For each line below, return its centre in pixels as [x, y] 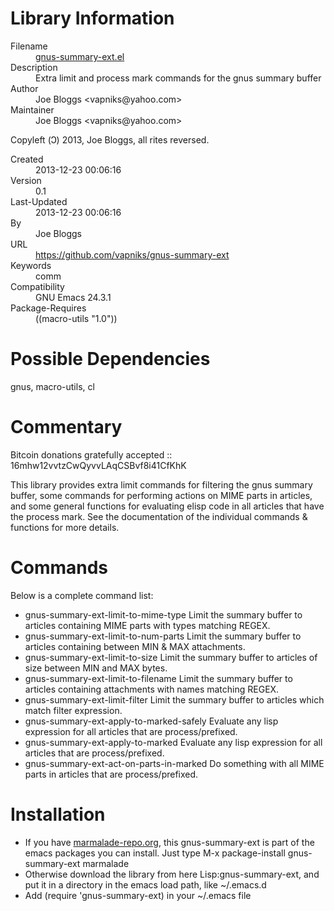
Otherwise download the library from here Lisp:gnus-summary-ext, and [172, 874]
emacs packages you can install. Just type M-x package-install [155, 853]
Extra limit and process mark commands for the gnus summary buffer [178, 78]
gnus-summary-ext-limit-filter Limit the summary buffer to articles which [174, 699]
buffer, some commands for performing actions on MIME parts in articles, [161, 495]
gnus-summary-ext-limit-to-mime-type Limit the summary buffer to [163, 614]
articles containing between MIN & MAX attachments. [135, 646]
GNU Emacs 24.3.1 [73, 297]
